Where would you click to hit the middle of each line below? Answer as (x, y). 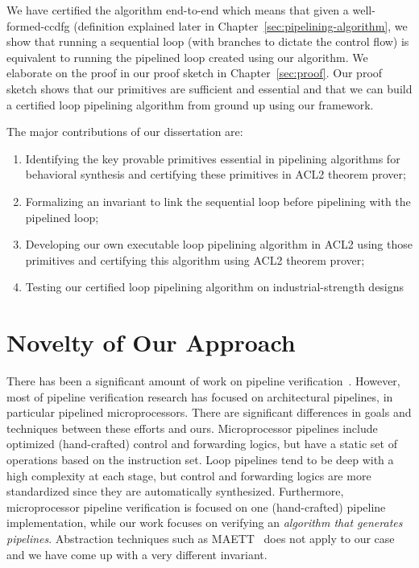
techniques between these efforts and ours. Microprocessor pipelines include (192, 428)
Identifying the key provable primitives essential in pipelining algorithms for (213, 158)
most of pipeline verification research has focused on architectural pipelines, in (200, 396)
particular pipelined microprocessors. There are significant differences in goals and (209, 412)
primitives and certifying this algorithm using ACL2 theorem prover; (195, 259)
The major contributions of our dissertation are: (125, 132)
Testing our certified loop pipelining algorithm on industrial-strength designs (215, 287)
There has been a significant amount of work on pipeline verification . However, (203, 381)
